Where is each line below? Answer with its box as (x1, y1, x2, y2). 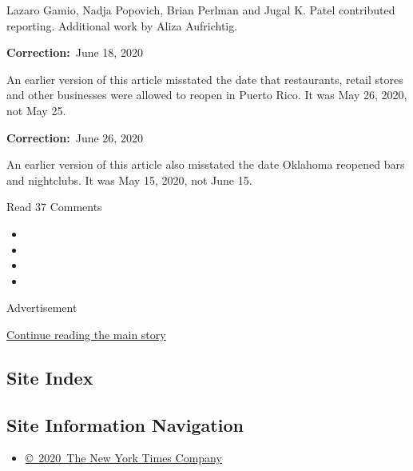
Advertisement (6, 299, 77, 316)
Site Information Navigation (6, 412, 244, 437)
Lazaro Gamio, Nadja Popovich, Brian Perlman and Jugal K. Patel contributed (6, 2, 395, 18)
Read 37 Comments (6, 198, 102, 215)
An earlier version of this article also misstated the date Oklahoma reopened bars (6, 156, 405, 173)
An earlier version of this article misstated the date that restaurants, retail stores (6, 70, 403, 87)
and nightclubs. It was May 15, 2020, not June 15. (6, 171, 252, 188)
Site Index (6, 365, 93, 389)
